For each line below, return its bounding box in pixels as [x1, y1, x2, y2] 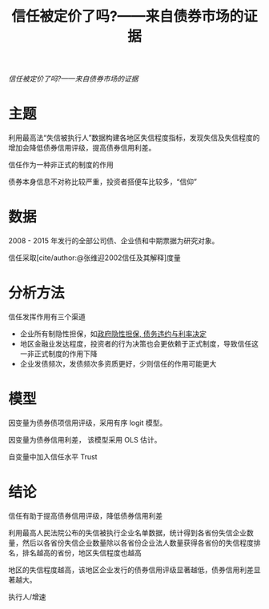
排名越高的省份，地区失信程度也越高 [22, 547, 142, 557]
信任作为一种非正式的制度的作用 [8, 160, 114, 170]
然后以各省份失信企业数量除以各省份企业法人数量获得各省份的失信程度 [22, 538, 254, 547]
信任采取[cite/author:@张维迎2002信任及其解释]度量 [8, 253, 182, 262]
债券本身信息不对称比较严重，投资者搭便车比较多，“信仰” [8, 177, 198, 186]
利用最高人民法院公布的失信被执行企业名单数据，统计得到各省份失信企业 [8, 527, 247, 537]
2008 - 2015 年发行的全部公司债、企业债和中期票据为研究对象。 [8, 236, 219, 246]
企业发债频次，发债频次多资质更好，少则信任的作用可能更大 [19, 359, 217, 368]
